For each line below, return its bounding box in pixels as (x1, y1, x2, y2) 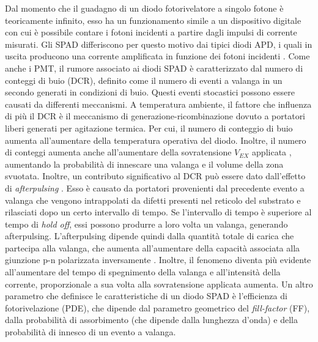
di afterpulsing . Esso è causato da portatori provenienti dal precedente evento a (5, 181, 305, 194)
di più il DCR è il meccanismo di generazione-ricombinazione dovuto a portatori (5, 110, 306, 122)
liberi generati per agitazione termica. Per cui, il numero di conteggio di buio (5, 121, 293, 134)
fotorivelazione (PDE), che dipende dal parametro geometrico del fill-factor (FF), (5, 301, 310, 314)
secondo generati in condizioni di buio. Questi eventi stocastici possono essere (5, 86, 295, 99)
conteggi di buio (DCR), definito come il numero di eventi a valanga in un (5, 73, 283, 86)
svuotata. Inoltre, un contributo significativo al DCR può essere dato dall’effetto (5, 169, 306, 182)
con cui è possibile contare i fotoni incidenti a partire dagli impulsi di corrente (5, 26, 297, 39)
